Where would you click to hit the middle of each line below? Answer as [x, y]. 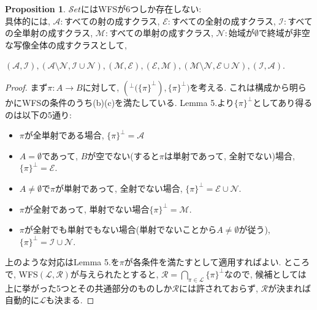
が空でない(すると [123, 155]
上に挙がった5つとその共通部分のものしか [89, 288]
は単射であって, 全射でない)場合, [229, 155]
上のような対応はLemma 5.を [62, 262]
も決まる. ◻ [70, 300]
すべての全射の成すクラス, [223, 21]
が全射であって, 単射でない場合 [87, 209]
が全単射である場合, [64, 135]
